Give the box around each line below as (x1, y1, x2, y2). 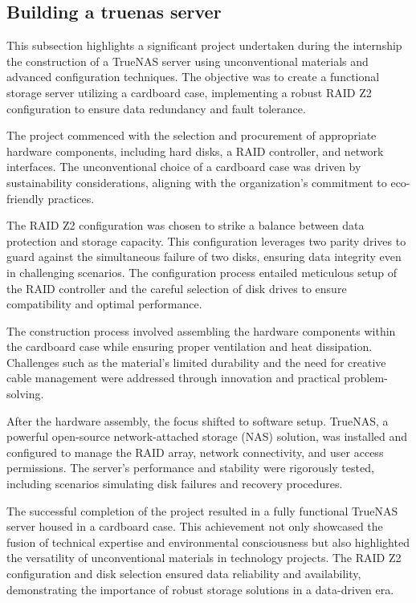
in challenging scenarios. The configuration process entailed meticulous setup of (6, 263, 397, 280)
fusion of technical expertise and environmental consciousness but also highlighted (6, 533, 410, 550)
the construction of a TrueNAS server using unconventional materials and (6, 52, 369, 69)
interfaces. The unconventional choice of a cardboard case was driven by (6, 158, 361, 175)
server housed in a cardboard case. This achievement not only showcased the (6, 518, 383, 535)
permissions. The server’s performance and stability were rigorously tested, (6, 459, 374, 476)
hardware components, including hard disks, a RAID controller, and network (6, 142, 384, 159)
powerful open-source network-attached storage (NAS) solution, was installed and (6, 428, 408, 445)
